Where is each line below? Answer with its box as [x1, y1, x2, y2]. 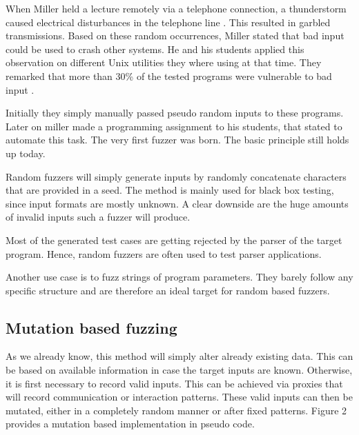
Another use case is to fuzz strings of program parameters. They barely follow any [6, 270, 353, 284]
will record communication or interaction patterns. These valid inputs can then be [6, 390, 353, 404]
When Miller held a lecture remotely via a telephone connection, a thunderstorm [6, 1, 347, 15]
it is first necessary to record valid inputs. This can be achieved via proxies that [6, 376, 343, 390]
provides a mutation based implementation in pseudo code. [6, 416, 255, 431]
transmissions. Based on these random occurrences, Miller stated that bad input [6, 28, 345, 43]
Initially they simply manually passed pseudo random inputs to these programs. [6, 105, 344, 120]
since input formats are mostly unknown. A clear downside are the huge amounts [6, 196, 349, 210]
